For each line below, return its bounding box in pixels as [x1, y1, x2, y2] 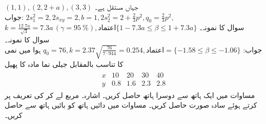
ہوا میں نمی [5, 44, 41, 55]
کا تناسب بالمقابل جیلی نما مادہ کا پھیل [5, 58, 124, 69]
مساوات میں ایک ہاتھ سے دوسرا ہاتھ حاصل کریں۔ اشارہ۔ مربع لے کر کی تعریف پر [5, 89, 255, 100]
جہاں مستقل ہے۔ [94, 2, 138, 12]
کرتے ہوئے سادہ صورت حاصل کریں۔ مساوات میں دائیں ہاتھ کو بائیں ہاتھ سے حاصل [5, 100, 257, 110]
